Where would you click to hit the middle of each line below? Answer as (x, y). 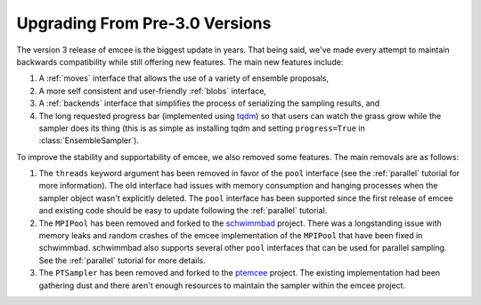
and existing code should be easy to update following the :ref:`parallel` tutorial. (183, 211)
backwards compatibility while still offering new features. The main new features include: (180, 61)
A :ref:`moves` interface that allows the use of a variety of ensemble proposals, (184, 78)
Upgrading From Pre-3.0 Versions (144, 23)
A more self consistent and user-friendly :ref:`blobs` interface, (153, 91)
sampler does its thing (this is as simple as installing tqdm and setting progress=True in (202, 128)
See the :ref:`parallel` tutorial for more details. (122, 260)
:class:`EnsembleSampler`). (89, 140)
